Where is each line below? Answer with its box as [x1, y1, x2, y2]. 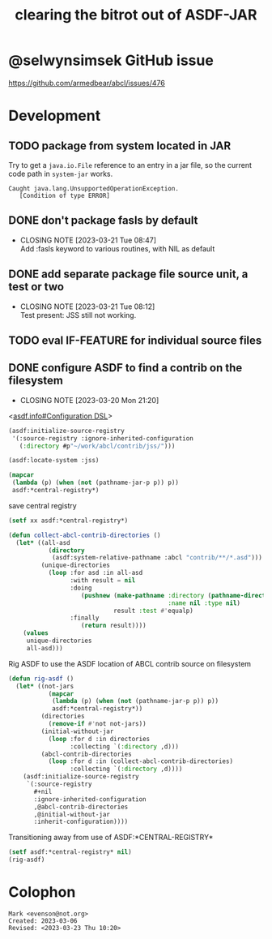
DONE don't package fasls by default [8, 213, 198, 228]
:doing [70, 584, 92, 592]
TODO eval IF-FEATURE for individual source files [8, 333, 262, 347]
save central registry [8, 500, 77, 510]
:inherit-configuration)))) [33, 817, 129, 826]
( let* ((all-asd [15, 538, 70, 547]
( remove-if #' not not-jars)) [48, 720, 147, 728]
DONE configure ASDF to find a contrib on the [8, 361, 243, 375]
